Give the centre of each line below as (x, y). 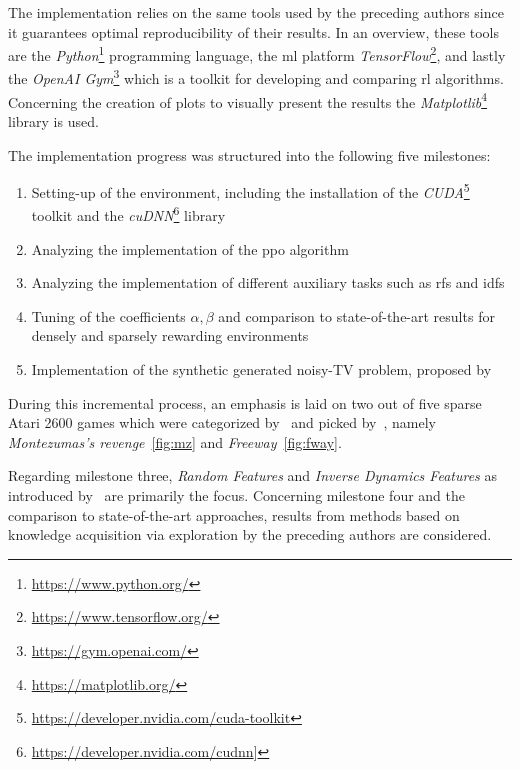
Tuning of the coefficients (108, 315)
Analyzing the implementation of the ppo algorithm (190, 248)
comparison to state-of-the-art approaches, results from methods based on (234, 514)
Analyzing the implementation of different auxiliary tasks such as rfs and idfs (268, 282)
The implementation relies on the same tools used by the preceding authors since (256, 12)
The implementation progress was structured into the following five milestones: (249, 154)
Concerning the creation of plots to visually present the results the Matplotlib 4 (248, 100)
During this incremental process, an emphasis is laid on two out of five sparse (245, 402)
